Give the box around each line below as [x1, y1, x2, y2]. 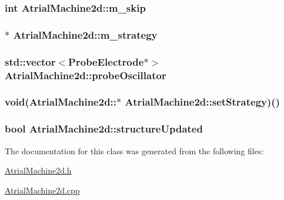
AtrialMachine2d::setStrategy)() [125, 94, 280, 109]
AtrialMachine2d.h [5, 164, 72, 177]
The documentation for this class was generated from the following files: [5, 144, 264, 157]
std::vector [5, 54, 56, 69]
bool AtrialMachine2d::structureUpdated [5, 121, 203, 136]
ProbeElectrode [68, 54, 144, 69]
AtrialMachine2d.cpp [5, 184, 80, 196]
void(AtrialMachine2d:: [5, 94, 117, 109]
